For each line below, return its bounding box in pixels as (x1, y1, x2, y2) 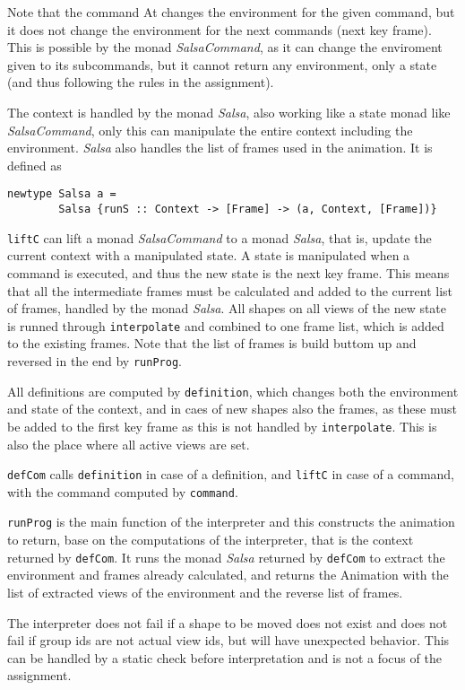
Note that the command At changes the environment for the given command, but (7, 3, 455, 21)
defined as (7, 155, 62, 174)
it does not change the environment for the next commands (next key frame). (7, 20, 432, 39)
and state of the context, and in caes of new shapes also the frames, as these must (7, 399, 457, 418)
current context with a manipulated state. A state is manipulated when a (7, 246, 410, 265)
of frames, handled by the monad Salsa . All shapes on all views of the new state (7, 299, 447, 318)
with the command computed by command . (7, 482, 238, 501)
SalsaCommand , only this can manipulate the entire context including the (7, 120, 413, 139)
